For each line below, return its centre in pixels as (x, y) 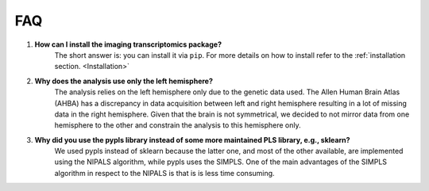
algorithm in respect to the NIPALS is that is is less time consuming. (164, 173)
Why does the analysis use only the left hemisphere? (124, 81)
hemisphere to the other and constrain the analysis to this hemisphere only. (178, 125)
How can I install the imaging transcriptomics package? (128, 44)
